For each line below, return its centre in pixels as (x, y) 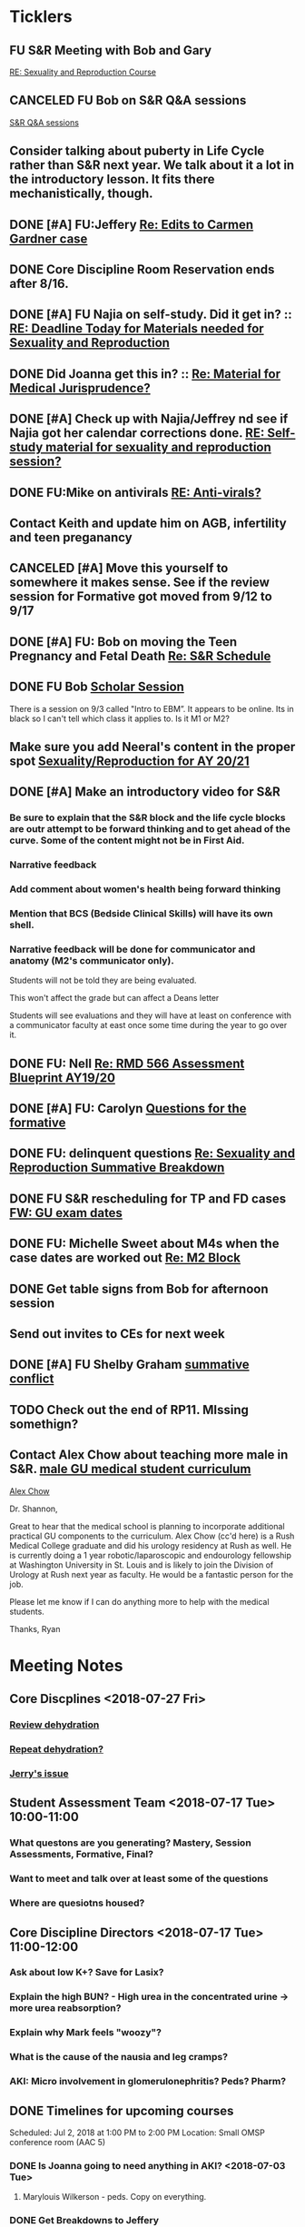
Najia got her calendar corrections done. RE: (137, 433)
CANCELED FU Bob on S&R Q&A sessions (128, 100)
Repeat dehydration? (57, 1749)
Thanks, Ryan (35, 1628)
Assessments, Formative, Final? (82, 1855)
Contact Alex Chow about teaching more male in (149, 1455)
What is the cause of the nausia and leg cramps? (119, 2057)
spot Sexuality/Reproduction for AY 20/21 (129, 761)
